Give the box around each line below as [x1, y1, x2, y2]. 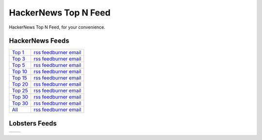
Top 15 [12, 75, 27, 81]
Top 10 [12, 68, 28, 75]
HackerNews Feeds [9, 37, 69, 45]
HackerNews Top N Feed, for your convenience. [9, 24, 105, 30]
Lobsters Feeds [9, 119, 57, 127]
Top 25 [12, 87, 28, 94]
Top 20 [12, 81, 29, 88]
